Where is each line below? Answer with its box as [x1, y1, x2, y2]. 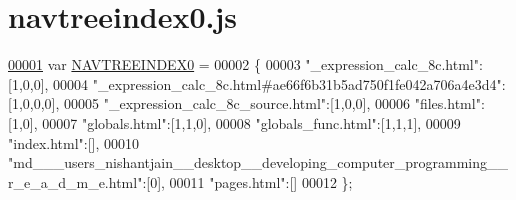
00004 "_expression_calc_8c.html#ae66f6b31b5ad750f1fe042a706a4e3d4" [53, 73, 502, 94]
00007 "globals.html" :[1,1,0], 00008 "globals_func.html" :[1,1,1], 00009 [42, 112, 461, 133]
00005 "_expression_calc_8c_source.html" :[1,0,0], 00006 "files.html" [64, 93, 481, 114]
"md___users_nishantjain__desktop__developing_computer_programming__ [8, 152, 509, 173]
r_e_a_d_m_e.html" [8, 171, 143, 192]
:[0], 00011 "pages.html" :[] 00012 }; [142, 171, 353, 192]
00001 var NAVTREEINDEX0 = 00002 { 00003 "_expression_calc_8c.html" [8, 54, 479, 75]
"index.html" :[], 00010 [8, 132, 140, 153]
